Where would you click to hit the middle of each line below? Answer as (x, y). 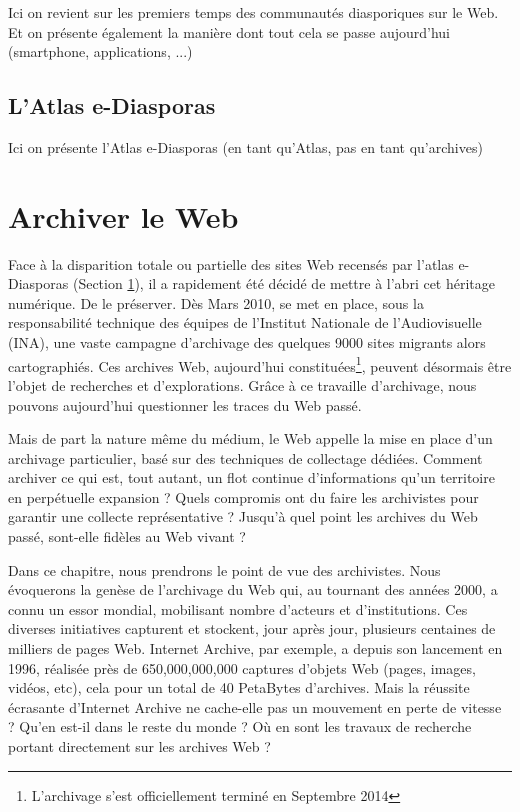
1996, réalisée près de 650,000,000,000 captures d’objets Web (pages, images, (242, 667)
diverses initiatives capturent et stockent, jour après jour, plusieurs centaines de (252, 628)
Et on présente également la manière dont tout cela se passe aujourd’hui (229, 31)
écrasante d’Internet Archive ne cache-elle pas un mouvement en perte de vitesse (255, 706)
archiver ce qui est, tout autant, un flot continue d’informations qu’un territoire (251, 477)
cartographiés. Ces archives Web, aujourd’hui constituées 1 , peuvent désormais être (260, 364)
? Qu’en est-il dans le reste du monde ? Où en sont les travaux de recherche (240, 726)
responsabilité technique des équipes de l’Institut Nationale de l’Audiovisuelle (245, 322)
